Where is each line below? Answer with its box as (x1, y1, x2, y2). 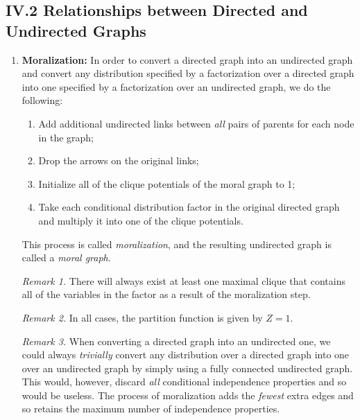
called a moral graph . (22, 250, 111, 265)
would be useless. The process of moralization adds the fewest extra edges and (22, 387, 354, 402)
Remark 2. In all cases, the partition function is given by (22, 310, 263, 324)
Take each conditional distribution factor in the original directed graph (38, 200, 340, 214)
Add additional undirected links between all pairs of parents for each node (38, 116, 354, 130)
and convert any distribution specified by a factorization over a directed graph (22, 66, 354, 80)
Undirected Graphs (6, 19, 146, 41)
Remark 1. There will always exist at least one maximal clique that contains (22, 273, 345, 288)
